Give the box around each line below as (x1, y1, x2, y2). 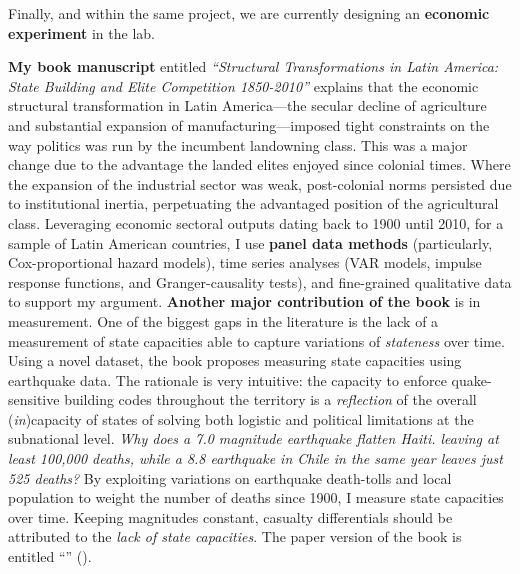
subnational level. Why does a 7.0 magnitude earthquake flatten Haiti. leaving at (8, 428, 499, 449)
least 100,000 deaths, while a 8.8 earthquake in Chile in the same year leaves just (8, 448, 503, 469)
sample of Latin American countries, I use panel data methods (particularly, (8, 232, 493, 253)
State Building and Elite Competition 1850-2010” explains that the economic (8, 75, 479, 96)
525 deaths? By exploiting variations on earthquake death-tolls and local (8, 467, 452, 488)
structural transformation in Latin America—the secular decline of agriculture (8, 95, 487, 116)
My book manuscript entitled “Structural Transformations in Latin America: (8, 56, 499, 77)
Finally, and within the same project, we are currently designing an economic (8, 3, 490, 23)
